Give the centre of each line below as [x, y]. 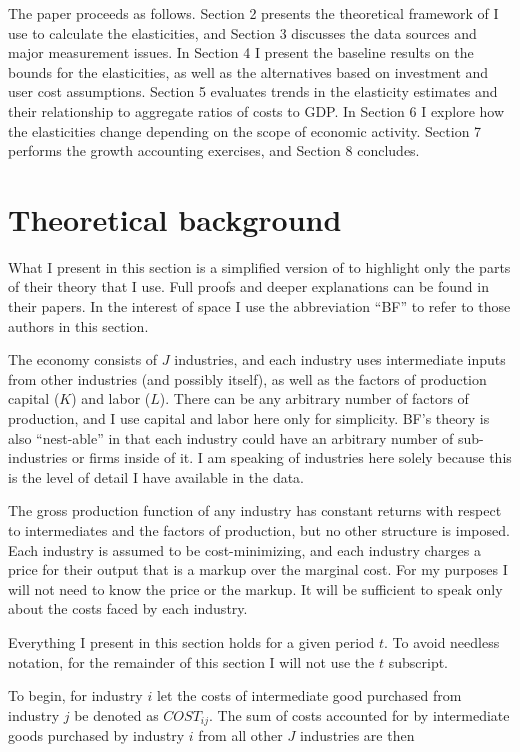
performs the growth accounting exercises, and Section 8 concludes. [214, 150]
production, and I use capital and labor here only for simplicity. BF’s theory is [249, 418]
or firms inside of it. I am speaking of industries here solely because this [291, 457]
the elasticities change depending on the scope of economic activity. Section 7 [245, 130]
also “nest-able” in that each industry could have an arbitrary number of [231, 437]
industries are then [357, 735]
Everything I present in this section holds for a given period [191, 641]
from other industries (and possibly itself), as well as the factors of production [247, 378]
